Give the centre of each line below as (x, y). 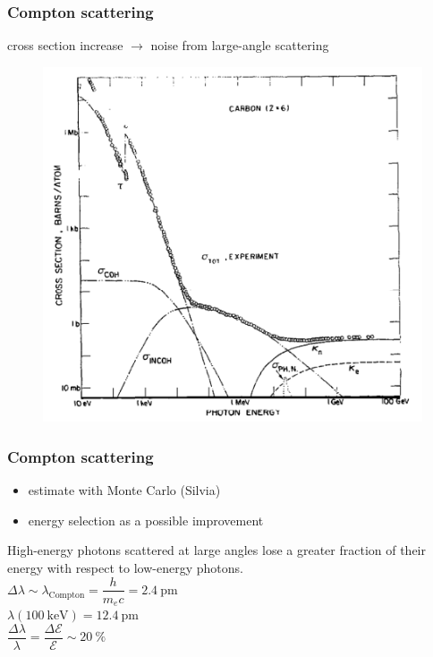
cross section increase (65, 45)
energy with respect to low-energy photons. (125, 567)
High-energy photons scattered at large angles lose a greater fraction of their (217, 550)
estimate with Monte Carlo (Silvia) (124, 490)
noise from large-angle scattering (240, 45)
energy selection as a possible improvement (146, 520)
